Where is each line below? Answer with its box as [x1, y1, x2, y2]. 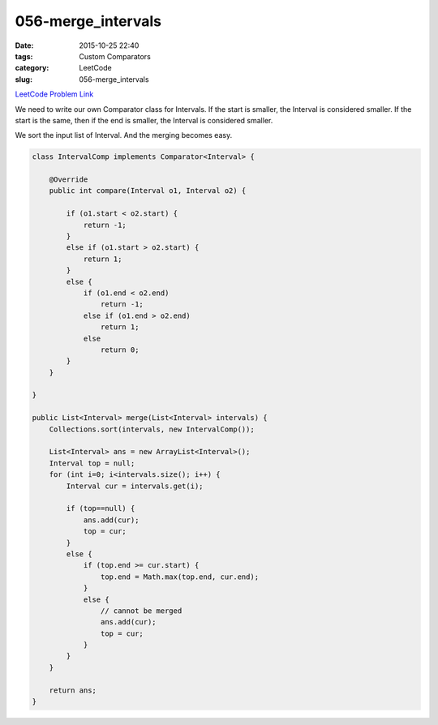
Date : [15, 41, 34, 50]
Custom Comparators [79, 51, 152, 61]
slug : [15, 74, 32, 84]
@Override [49, 175, 88, 184]
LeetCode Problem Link [15, 89, 94, 99]
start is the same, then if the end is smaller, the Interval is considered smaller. [15, 115, 273, 125]
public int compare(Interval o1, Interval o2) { [49, 187, 247, 195]
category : [15, 63, 49, 73]
